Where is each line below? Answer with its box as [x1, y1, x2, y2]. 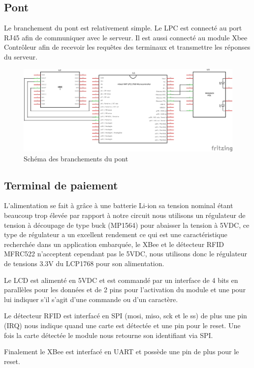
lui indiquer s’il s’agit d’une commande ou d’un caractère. [4, 294, 178, 304]
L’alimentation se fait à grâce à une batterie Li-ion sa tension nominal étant [4, 200, 233, 211]
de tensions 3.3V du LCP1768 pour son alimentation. [4, 258, 164, 269]
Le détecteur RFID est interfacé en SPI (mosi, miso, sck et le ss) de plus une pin [4, 310, 247, 321]
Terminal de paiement [4, 177, 118, 192]
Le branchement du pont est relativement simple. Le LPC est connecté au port [4, 23, 242, 33]
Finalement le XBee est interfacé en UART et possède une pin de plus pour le [4, 346, 239, 357]
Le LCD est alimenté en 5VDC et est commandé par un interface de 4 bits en [4, 275, 238, 285]
